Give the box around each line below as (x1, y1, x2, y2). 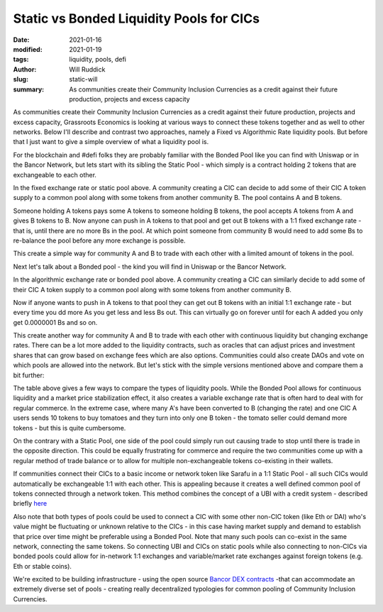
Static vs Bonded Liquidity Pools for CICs (13, 11, 260, 26)
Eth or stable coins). (13, 562, 72, 570)
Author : (13, 65, 37, 74)
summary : (13, 85, 45, 94)
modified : (13, 45, 43, 53)
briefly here (13, 499, 48, 508)
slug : (13, 75, 28, 84)
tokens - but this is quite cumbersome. (13, 423, 126, 432)
